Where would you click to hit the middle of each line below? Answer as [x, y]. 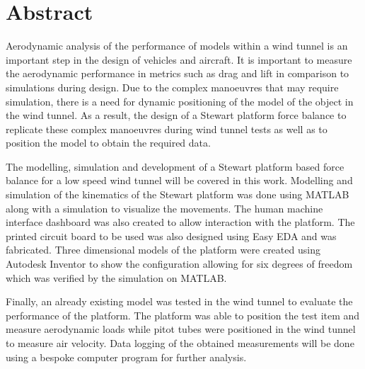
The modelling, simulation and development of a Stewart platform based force [175, 166]
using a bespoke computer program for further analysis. [126, 357]
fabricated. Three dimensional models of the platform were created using [163, 250]
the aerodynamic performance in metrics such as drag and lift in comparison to [178, 73]
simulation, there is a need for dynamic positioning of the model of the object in [180, 101]
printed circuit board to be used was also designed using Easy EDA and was [171, 235]
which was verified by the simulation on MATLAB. [116, 277]
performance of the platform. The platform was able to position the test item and [183, 315]
